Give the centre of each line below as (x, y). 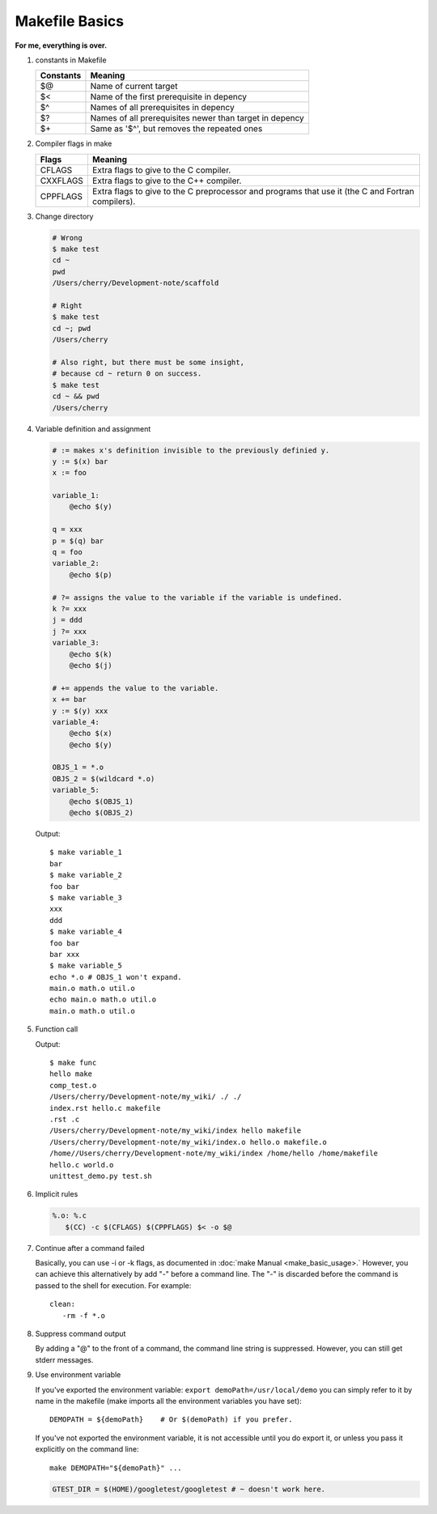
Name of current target (134, 87)
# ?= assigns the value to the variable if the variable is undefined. (197, 598)
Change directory (64, 216)
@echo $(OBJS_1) (101, 801)
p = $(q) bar (78, 541)
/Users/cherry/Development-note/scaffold (136, 283)
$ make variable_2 (86, 875)
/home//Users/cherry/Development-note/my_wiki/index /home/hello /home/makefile (214, 1153)
